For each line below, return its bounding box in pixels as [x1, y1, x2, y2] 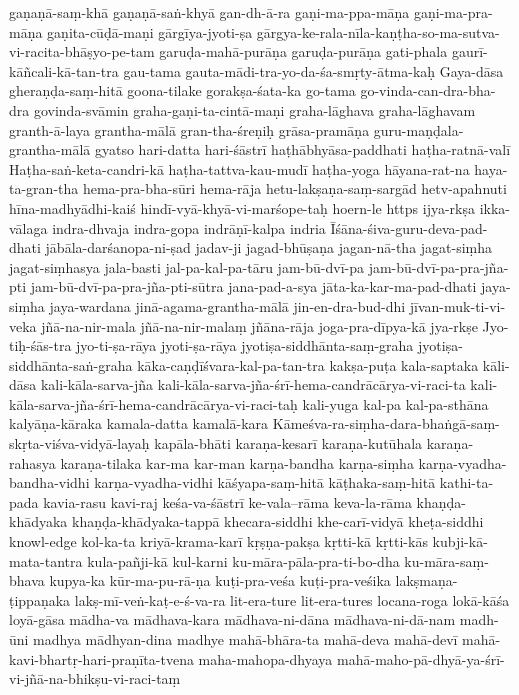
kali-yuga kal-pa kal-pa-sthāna [302, 393, 489, 414]
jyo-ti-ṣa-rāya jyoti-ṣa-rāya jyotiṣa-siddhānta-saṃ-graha [76, 335, 414, 356]
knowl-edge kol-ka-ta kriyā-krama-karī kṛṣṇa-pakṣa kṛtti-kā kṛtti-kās [9, 531, 428, 552]
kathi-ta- [439, 472, 494, 493]
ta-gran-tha [9, 178, 79, 199]
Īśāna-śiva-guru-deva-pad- [330, 217, 488, 238]
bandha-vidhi [9, 472, 90, 493]
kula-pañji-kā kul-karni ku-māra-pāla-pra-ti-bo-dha [87, 550, 400, 571]
